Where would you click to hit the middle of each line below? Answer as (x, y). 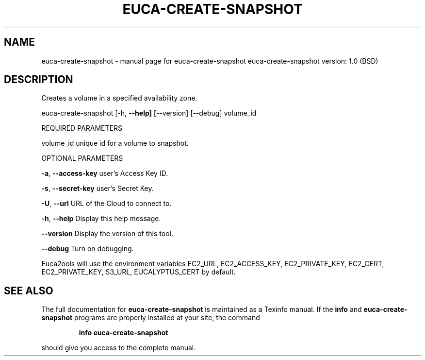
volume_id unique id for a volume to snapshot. (115, 143)
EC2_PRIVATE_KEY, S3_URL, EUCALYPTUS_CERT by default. (139, 272)
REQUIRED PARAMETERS (82, 128)
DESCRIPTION (39, 80)
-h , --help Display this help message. (101, 219)
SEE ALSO (29, 291)
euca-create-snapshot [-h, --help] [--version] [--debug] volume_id (149, 113)
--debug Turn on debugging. (88, 249)
